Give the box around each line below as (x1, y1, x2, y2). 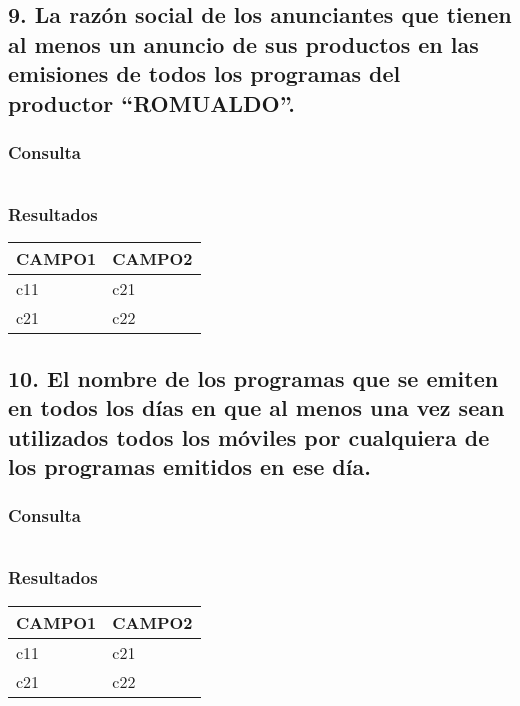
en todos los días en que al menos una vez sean (8, 392, 505, 423)
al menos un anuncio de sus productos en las (8, 28, 479, 59)
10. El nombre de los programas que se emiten (8, 362, 499, 393)
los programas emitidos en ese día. (8, 450, 371, 481)
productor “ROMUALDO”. (8, 87, 296, 118)
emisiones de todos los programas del (8, 58, 401, 89)
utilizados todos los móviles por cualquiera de (8, 421, 490, 452)
